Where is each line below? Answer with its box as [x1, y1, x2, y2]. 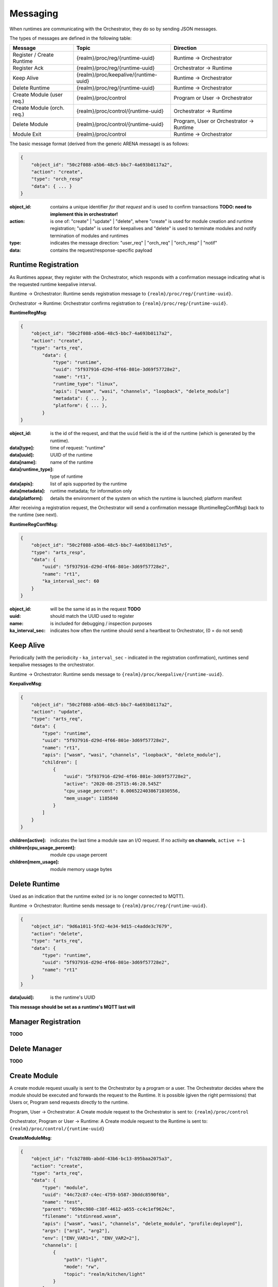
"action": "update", [31, 708, 83, 715]
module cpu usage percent [50, 851, 108, 858]
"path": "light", [63, 1257, 108, 1262]
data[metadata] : [9, 488, 46, 494]
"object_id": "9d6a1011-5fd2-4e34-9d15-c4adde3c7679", [31, 924, 172, 929]
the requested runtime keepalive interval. [9, 281, 97, 287]
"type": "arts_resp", [31, 549, 86, 555]
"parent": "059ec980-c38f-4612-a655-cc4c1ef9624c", [42, 1206, 176, 1212]
